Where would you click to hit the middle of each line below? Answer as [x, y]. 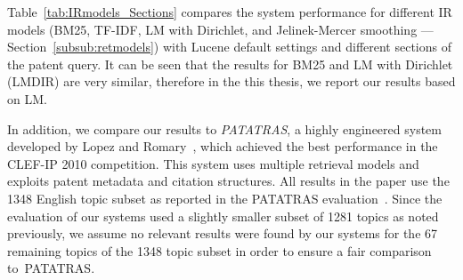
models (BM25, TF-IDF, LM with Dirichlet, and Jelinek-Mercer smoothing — [220, 29]
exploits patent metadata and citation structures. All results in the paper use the [228, 181]
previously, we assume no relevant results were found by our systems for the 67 [223, 233]
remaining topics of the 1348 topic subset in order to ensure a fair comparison [219, 250]
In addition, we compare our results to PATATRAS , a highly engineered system [224, 128]
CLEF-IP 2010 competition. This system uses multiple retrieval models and [213, 163]
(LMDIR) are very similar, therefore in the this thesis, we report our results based [231, 81]
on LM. [27, 98]
